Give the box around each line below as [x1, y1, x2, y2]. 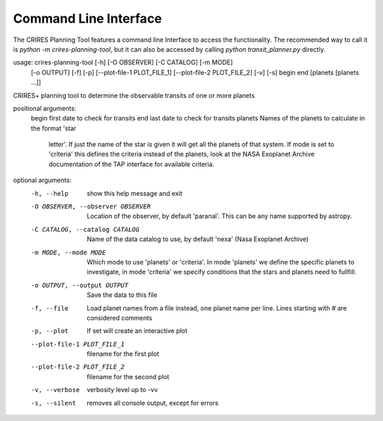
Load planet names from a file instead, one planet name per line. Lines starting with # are [87, 303, 348, 312]
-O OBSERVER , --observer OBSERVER [30, 203, 151, 211]
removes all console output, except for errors [87, 398, 219, 407]
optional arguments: [13, 176, 72, 184]
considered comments [87, 313, 152, 322]
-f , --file [30, 304, 69, 312]
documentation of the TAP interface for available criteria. [48, 159, 215, 168]
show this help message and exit [87, 189, 182, 198]
